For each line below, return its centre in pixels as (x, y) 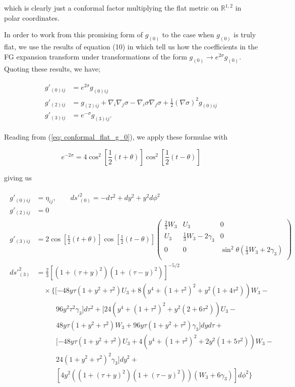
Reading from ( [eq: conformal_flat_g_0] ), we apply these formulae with (116, 137)
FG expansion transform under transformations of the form (96, 56)
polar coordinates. (32, 17)
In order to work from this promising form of (73, 35)
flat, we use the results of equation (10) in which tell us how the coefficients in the (131, 47)
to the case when (188, 35)
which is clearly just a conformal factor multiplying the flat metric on (111, 8)
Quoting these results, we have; (52, 68)
